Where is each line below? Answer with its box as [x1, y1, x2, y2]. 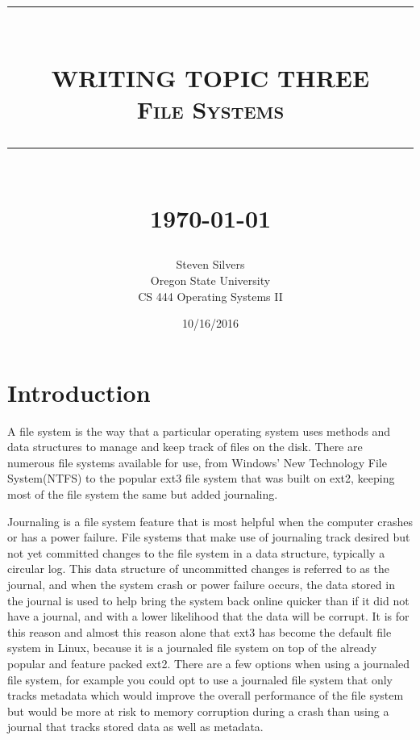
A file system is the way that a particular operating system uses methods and [7, 422, 391, 439]
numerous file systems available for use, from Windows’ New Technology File [7, 454, 387, 470]
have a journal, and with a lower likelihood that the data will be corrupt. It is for [7, 608, 410, 625]
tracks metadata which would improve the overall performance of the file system [7, 687, 404, 704]
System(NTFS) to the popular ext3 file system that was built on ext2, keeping [7, 470, 395, 487]
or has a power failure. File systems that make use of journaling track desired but [7, 529, 410, 546]
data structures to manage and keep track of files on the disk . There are [7, 438, 363, 455]
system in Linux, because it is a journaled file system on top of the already [7, 639, 377, 656]
